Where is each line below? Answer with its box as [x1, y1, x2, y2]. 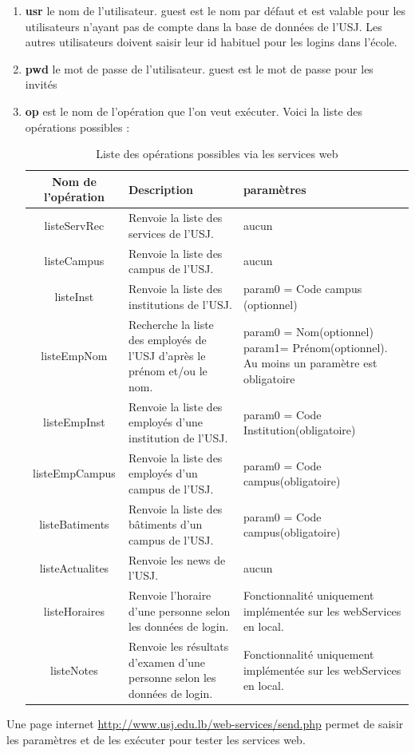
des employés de [128, 331, 207, 348]
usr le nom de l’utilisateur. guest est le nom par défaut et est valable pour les [25, 2, 406, 18]
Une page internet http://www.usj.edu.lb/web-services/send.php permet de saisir [6, 715, 404, 732]
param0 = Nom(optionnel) [243, 323, 373, 340]
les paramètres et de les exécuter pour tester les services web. [6, 731, 306, 747]
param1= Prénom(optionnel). [243, 339, 388, 355]
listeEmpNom [41, 347, 108, 363]
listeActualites [39, 559, 109, 576]
